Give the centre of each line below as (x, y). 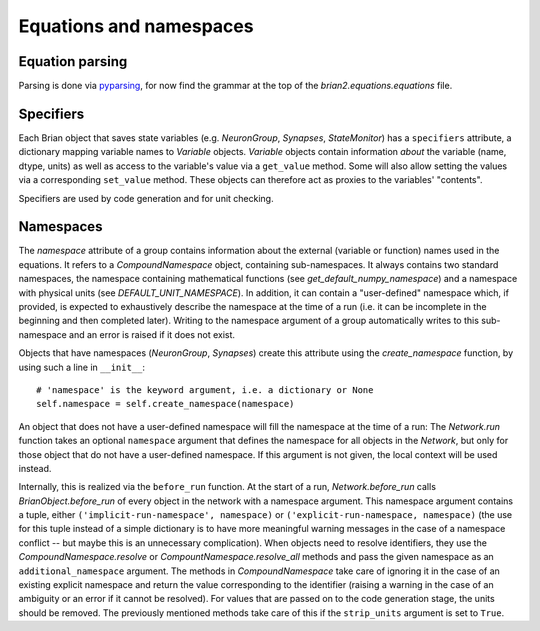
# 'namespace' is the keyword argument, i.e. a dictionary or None (205, 389)
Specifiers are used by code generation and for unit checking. (146, 198)
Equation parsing (73, 61)
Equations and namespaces (136, 26)
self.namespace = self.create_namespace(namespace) (165, 404)
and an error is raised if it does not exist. (151, 334)
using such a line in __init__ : (81, 367)
